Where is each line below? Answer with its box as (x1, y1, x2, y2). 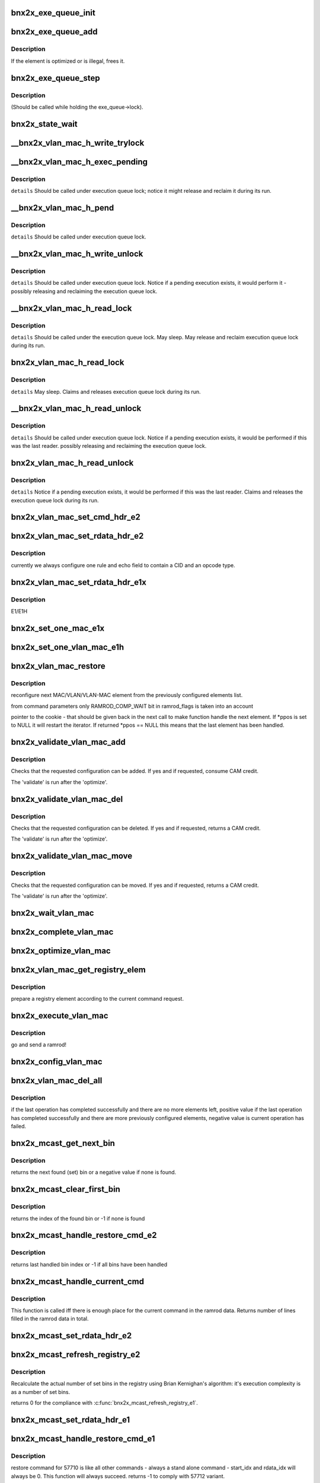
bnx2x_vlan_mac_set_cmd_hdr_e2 (11, 512, 140, 522)
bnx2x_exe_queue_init (11, 8, 96, 18)
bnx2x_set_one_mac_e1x (11, 623, 105, 633)
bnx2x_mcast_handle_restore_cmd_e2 (11, 1230, 157, 1240)
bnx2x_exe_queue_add (11, 27, 98, 37)
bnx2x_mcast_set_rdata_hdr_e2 (11, 1331, 132, 1341)
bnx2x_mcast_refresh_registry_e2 (11, 1350, 140, 1360)
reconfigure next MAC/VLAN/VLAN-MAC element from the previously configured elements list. (11, 692, 243, 699)
